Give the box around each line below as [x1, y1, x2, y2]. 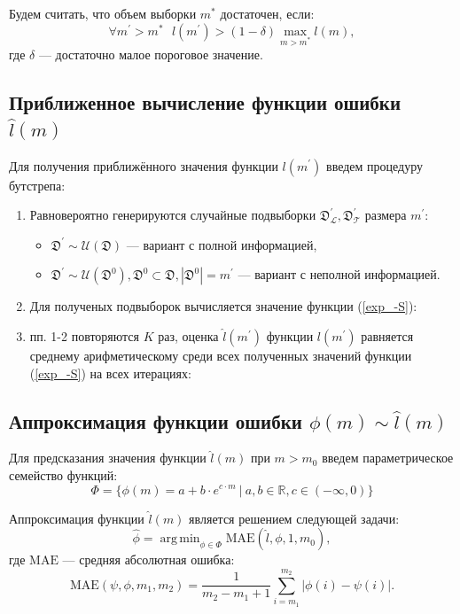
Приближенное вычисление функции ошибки [9, 89, 402, 116]
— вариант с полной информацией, [126, 235, 317, 253]
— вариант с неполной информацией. [238, 265, 441, 284]
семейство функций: [9, 465, 118, 484]
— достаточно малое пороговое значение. [38, 45, 263, 64]
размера [364, 206, 407, 224]
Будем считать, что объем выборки [9, 4, 197, 22]
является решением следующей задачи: [189, 509, 400, 527]
